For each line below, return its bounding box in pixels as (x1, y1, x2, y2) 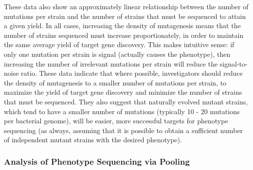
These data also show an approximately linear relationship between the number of (4, 1, 249, 11)
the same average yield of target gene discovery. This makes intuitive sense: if (4, 39, 235, 50)
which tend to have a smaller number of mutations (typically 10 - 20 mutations (4, 106, 240, 116)
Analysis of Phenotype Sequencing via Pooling (4, 155, 190, 167)
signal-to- (219, 58, 248, 68)
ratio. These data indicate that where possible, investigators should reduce (21, 68, 243, 78)
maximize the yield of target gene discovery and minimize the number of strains (4, 87, 242, 97)
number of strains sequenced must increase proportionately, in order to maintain (4, 30, 244, 40)
